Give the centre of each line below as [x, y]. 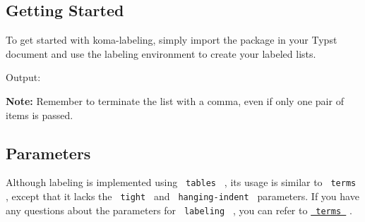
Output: [23, 77]
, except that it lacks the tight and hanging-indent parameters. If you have [182, 196]
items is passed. [40, 115]
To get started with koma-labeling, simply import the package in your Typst [172, 40]
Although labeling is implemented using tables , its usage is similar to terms [181, 182]
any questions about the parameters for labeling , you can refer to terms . [179, 210]
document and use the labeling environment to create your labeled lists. [161, 53]
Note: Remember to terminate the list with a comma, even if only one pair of [175, 100]
